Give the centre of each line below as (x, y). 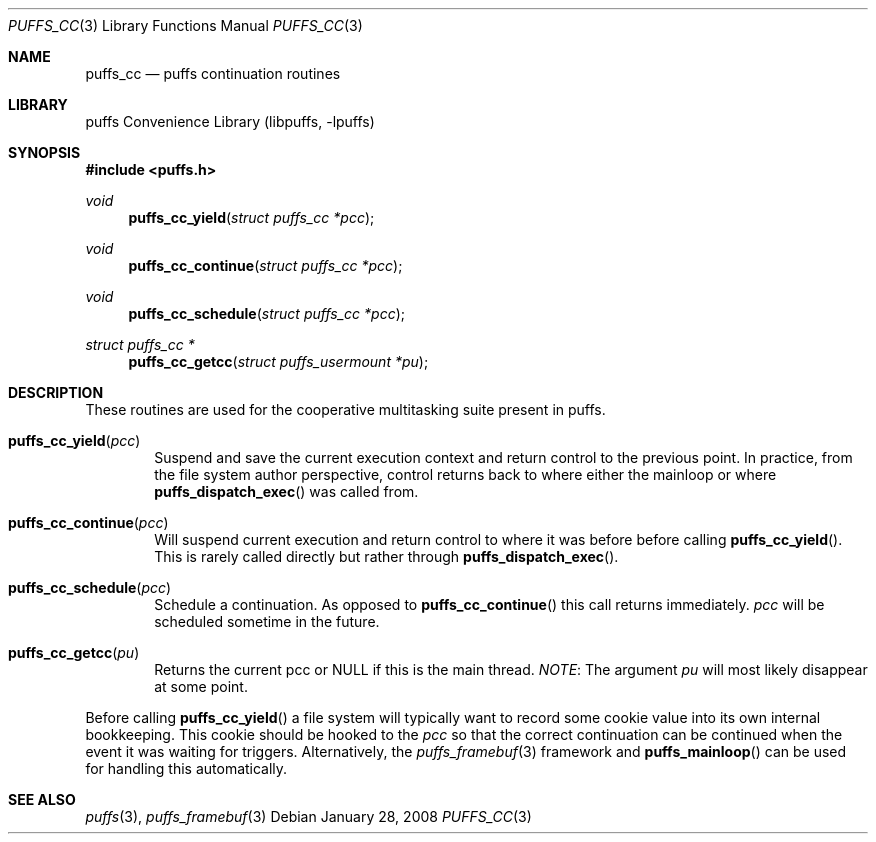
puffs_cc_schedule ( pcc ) (90, 587)
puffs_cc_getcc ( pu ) (74, 652)
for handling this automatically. (186, 768)
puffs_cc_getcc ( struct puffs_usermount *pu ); (278, 361)
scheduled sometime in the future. (267, 621)
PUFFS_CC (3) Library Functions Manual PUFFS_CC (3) (185, 25)
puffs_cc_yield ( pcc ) (74, 440)
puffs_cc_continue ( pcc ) (88, 522)
